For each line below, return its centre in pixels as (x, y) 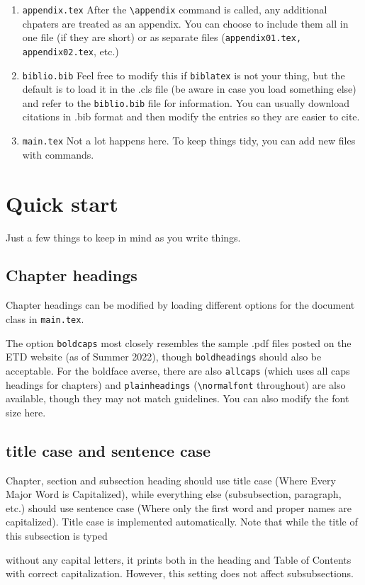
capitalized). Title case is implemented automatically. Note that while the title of (182, 522)
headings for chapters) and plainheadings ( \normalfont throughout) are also (176, 384)
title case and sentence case (108, 450)
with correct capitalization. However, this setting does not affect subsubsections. (180, 573)
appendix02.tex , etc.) (71, 51)
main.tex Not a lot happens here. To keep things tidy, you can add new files (189, 141)
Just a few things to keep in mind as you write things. (123, 237)
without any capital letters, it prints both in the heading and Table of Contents (179, 559)
